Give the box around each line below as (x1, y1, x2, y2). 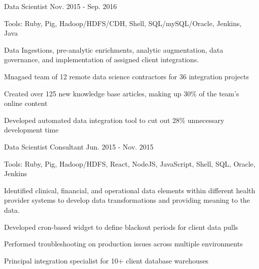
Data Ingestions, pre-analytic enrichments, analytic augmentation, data (4, 44, 223, 55)
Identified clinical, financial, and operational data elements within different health (4, 185, 255, 195)
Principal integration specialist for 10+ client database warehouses (4, 255, 209, 265)
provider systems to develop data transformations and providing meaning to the (4, 195, 250, 205)
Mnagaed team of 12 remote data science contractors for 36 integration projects (4, 71, 249, 81)
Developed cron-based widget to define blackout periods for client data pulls (4, 221, 238, 232)
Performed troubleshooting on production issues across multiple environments (4, 238, 243, 249)
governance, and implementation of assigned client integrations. (4, 54, 199, 65)
